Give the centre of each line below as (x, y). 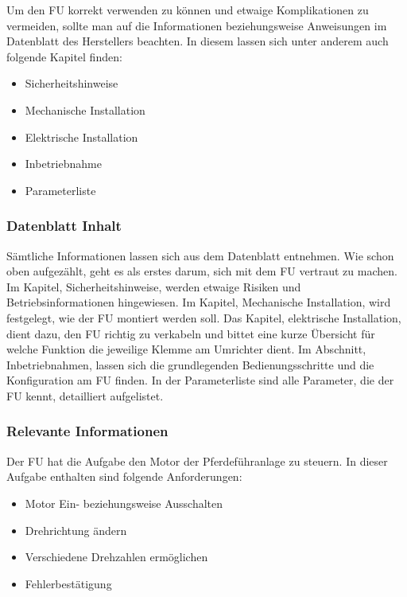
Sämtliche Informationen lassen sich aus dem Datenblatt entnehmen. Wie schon (200, 255)
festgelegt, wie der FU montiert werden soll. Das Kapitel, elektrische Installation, (204, 317)
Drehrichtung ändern (76, 530)
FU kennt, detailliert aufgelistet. (85, 395)
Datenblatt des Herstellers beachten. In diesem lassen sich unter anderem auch (198, 41)
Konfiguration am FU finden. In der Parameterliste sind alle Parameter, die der (200, 380)
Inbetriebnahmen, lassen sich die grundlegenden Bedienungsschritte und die (190, 364)
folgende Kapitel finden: (64, 56)
